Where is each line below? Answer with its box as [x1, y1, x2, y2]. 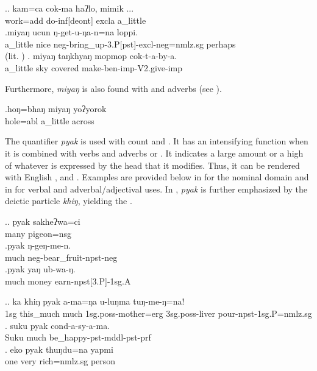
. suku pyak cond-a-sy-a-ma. [5, 319, 110, 331]
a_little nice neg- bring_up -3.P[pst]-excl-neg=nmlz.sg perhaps [5, 37, 236, 50]
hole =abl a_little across [5, 114, 94, 127]
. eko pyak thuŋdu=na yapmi [5, 342, 113, 355]
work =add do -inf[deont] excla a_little [5, 13, 146, 26]
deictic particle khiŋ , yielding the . [5, 194, 132, 207]
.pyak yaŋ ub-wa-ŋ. [5, 263, 76, 275]
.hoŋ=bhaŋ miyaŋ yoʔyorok [5, 102, 107, 115]
